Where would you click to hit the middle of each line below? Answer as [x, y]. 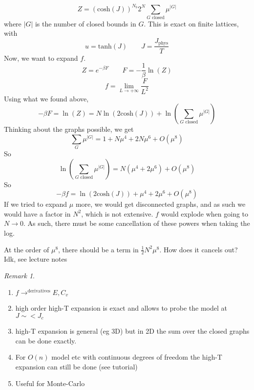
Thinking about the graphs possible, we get [69, 129]
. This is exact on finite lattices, [191, 23]
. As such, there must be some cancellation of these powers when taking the [137, 223]
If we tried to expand [36, 204]
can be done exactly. [46, 340]
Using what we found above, [46, 98]
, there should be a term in [98, 249]
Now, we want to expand [41, 58]
